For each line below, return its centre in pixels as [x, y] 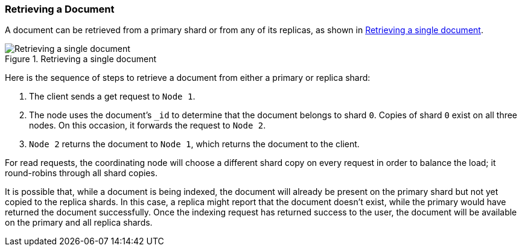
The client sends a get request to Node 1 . [112, 97]
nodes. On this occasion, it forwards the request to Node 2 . [148, 125]
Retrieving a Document [60, 9]
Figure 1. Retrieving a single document [81, 59]
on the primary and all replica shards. [79, 223]
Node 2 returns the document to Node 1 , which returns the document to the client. [194, 144]
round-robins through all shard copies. [81, 173]
